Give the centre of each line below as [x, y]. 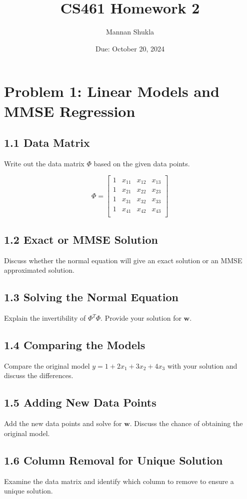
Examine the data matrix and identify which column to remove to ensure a [119, 481]
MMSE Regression [70, 111]
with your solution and [202, 365]
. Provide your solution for [141, 318]
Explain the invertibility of [45, 318]
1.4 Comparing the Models [75, 345]
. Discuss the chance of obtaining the [186, 423]
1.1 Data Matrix [47, 143]
